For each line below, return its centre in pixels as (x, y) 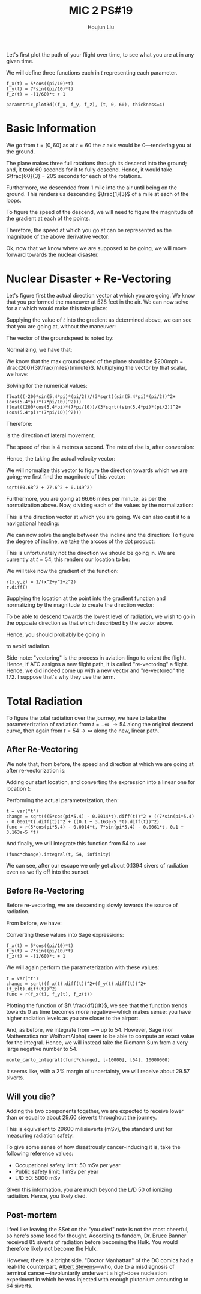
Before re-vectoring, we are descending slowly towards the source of (92, 905)
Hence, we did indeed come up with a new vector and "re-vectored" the (95, 670)
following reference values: (40, 1154)
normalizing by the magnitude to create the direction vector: (80, 604)
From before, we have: (34, 923)
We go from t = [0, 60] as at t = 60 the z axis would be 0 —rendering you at (99, 145)
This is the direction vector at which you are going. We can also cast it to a (98, 517)
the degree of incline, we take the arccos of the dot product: (81, 541)
